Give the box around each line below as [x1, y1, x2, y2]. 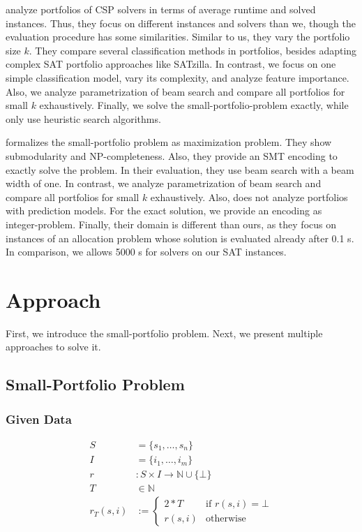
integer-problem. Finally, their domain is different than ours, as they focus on [6, 216, 337, 231]
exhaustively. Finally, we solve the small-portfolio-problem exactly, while [39, 98, 349, 112]
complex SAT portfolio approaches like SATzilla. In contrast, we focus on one [6, 57, 336, 71]
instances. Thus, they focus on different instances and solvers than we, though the [6, 15, 356, 30]
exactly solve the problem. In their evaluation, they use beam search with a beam [6, 162, 354, 177]
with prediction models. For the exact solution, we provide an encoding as [6, 203, 322, 218]
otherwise [206, 513, 246, 524]
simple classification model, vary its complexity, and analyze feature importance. [6, 70, 349, 84]
